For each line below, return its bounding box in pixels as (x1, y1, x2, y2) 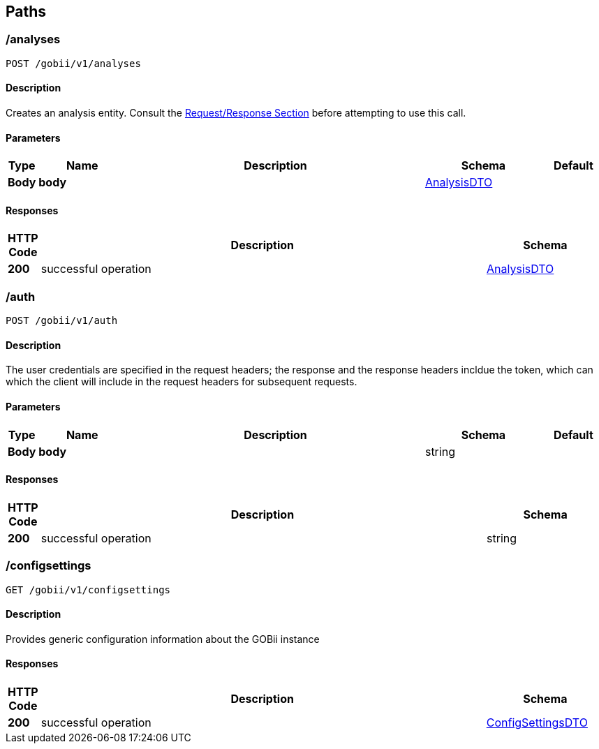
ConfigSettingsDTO (486, 715, 588, 730)
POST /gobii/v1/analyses (6, 57, 141, 69)
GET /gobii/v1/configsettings (6, 584, 171, 595)
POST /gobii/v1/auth (6, 315, 118, 327)
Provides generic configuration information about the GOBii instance (6, 632, 320, 645)
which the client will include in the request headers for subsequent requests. (6, 376, 357, 388)
